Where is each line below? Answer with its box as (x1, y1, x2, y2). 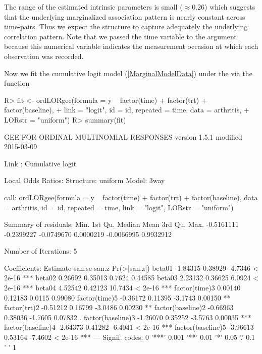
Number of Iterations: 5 (4, 246, 77, 256)
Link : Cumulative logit (4, 158, 77, 168)
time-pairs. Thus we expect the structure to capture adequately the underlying (4, 21, 248, 32)
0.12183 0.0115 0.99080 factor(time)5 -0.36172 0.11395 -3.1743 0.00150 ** (4, 292, 231, 303)
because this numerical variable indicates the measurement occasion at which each (4, 41, 258, 51)
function (4, 78, 30, 88)
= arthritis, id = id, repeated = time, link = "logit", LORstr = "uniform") (4, 202, 234, 212)
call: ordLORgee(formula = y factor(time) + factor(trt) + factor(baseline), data (4, 192, 258, 202)
